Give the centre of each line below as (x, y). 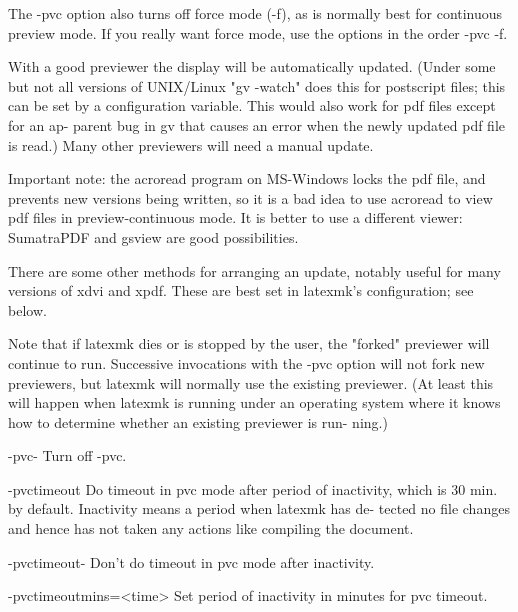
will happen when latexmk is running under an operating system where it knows (254, 402)
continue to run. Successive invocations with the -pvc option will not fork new (246, 362)
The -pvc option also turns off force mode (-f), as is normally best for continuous (255, 13)
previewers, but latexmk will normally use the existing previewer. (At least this (251, 382)
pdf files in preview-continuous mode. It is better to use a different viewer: (235, 217)
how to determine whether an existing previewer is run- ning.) (198, 421)
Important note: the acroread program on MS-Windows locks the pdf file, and (247, 178)
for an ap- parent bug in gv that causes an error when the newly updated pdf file (256, 124)
